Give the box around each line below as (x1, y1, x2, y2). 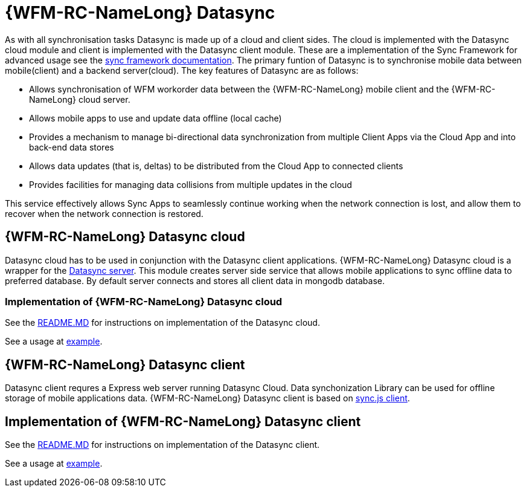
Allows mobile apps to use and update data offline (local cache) (29, 112, 282, 123)
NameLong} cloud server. (29, 94, 130, 105)
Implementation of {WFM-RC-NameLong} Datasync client (5, 413, 361, 429)
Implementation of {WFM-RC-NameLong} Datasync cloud (5, 295, 283, 308)
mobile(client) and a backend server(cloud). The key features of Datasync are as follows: (5, 65, 359, 76)
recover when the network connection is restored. (5, 208, 204, 219)
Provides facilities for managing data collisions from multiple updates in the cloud (29, 179, 352, 190)
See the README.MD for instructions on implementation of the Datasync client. (5, 439, 320, 450)
